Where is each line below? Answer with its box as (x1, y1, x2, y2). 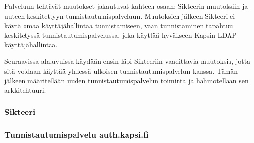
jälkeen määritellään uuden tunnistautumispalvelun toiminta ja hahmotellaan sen (4, 75, 249, 86)
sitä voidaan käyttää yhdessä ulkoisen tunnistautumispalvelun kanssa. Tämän (4, 65, 238, 76)
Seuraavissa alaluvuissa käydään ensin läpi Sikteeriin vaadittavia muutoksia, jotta (4, 56, 251, 66)
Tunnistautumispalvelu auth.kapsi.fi (4, 128, 149, 141)
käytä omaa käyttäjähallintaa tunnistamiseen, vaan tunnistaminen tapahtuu (4, 20, 233, 30)
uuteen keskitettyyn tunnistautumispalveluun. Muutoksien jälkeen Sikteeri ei (4, 10, 235, 21)
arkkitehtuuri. (4, 85, 46, 95)
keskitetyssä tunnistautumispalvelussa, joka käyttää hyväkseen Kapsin (4, 29, 216, 40)
